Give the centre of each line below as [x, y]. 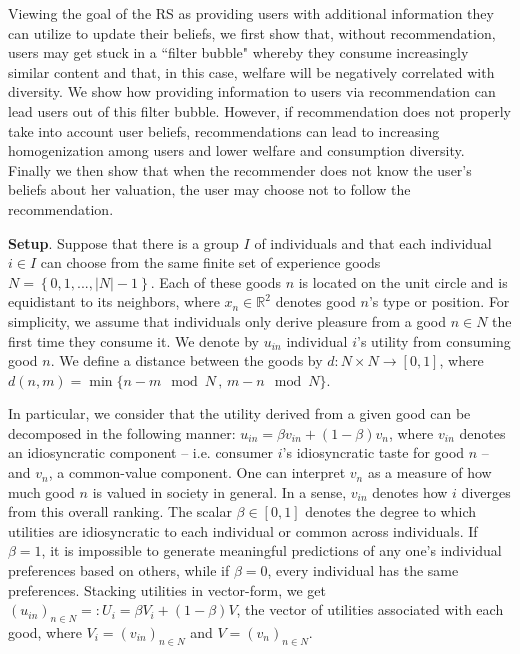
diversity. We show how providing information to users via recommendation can [252, 91]
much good [41, 491]
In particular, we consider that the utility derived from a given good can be [239, 413]
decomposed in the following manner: [122, 432]
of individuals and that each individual [373, 242]
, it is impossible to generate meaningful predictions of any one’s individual [271, 550]
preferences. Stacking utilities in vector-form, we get [167, 589]
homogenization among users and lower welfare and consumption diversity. [236, 150]
